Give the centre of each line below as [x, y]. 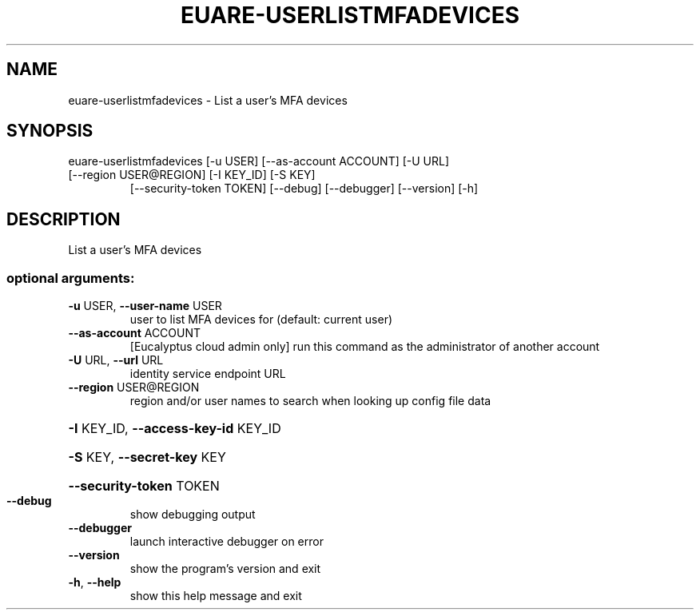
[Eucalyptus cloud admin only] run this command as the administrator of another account [365, 347]
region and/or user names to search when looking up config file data [310, 401]
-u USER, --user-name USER [145, 306]
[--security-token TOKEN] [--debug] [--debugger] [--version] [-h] [304, 189]
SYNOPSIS [50, 131]
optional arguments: [71, 278]
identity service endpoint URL [208, 374]
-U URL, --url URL [116, 360]
